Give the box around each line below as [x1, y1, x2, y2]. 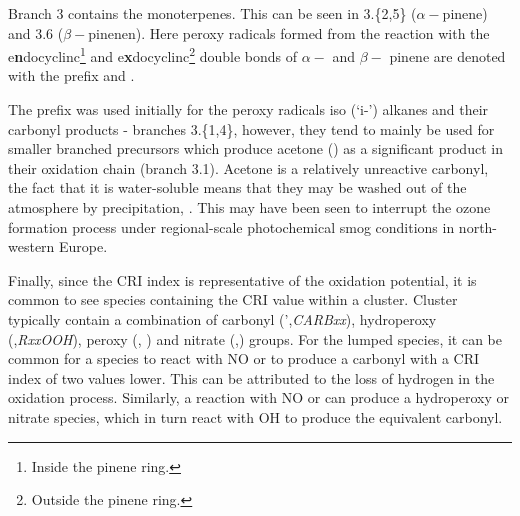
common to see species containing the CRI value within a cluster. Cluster [8, 289, 458, 310]
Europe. [59, 236, 108, 257]
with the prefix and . [8, 65, 135, 86]
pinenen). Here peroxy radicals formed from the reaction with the [88, 22, 490, 43]
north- [458, 216, 498, 237]
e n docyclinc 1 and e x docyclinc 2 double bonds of [8, 43, 298, 66]
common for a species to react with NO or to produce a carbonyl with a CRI [8, 348, 480, 369]
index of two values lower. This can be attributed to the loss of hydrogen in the [8, 367, 495, 388]
